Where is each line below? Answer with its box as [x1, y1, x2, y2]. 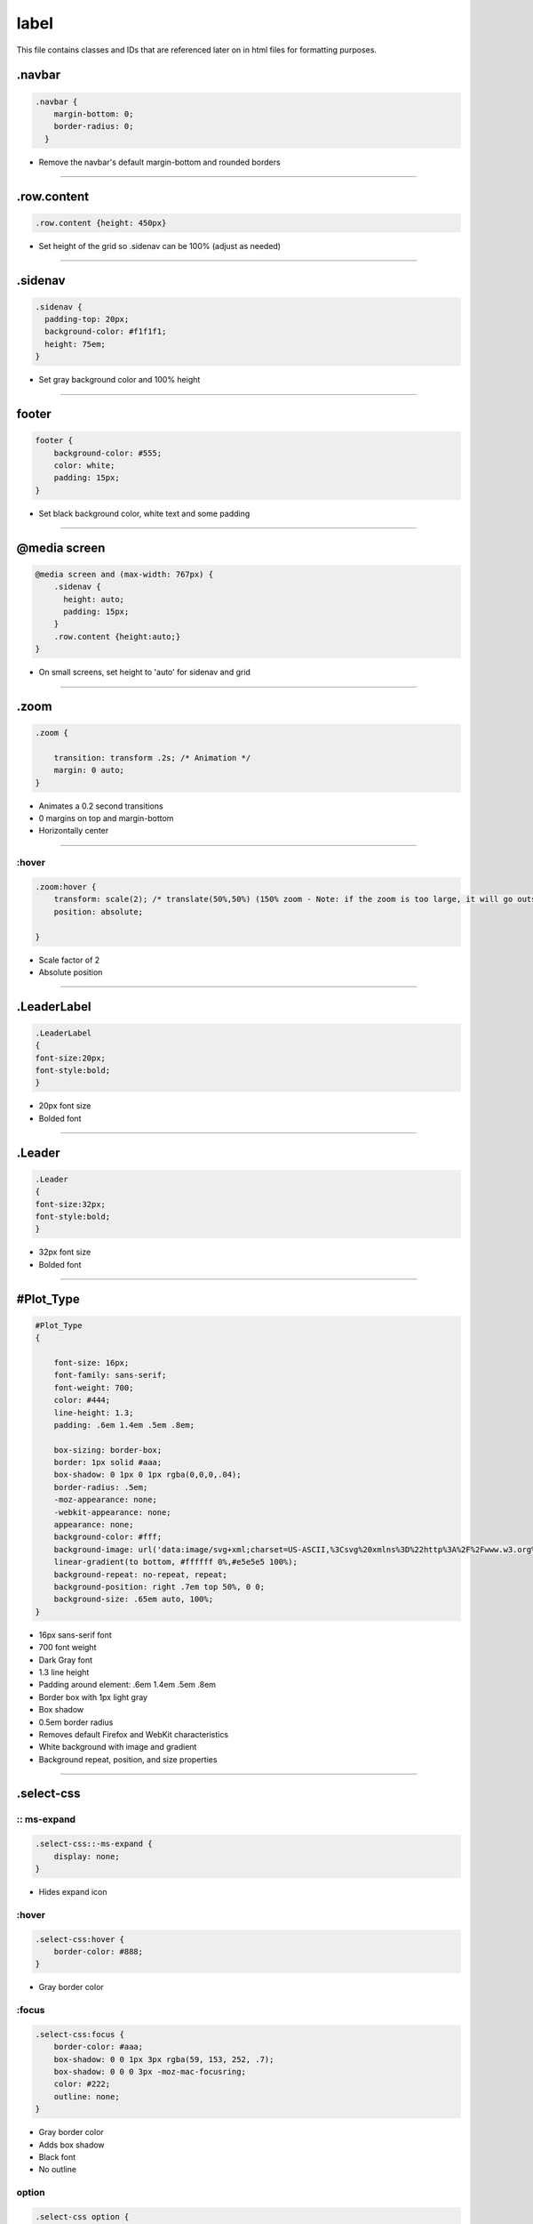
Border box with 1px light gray [38, 1691, 148, 1703]
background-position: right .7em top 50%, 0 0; [53, 1582, 266, 1591]
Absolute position [38, 966, 103, 978]
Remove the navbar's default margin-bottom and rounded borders [38, 157, 281, 167]
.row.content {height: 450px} [35, 218, 167, 228]
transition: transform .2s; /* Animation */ [53, 753, 251, 762]
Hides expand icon [38, 1887, 107, 1897]
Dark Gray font [38, 1655, 93, 1665]
